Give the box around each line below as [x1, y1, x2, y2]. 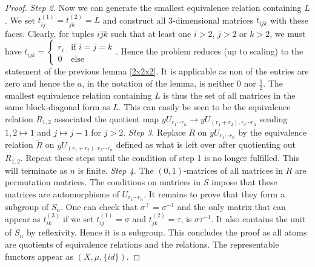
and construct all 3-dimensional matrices [102, 13, 254, 26]
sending [259, 113, 288, 125]
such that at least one [110, 27, 191, 39]
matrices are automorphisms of [5, 187, 119, 200]
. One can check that [61, 200, 138, 213]
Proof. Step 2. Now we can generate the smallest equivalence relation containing [5, 1, 302, 13]
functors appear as [5, 249, 74, 262]
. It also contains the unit [211, 213, 306, 225]
